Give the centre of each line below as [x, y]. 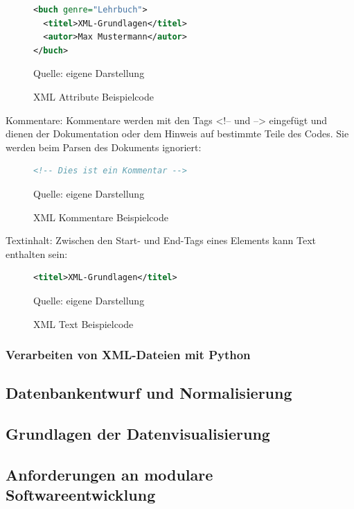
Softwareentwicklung [81, 495]
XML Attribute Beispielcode [94, 96]
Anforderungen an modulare [109, 474]
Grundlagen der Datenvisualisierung [138, 434]
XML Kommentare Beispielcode [101, 217]
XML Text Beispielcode [83, 323]
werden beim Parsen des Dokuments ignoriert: [104, 147]
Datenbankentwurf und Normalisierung [149, 393]
